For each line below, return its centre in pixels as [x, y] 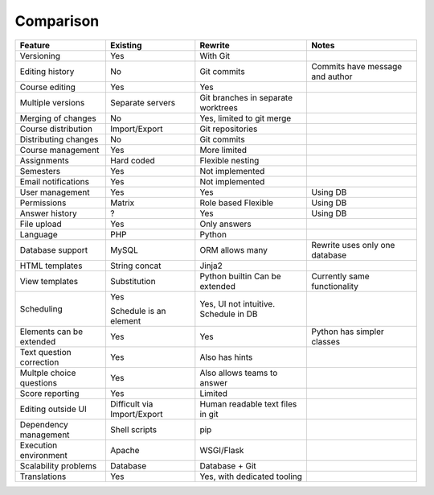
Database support [54, 250]
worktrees [219, 107]
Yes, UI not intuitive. [237, 303]
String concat [135, 266]
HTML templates [51, 266]
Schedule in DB [229, 314]
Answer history [49, 213]
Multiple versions [52, 102]
